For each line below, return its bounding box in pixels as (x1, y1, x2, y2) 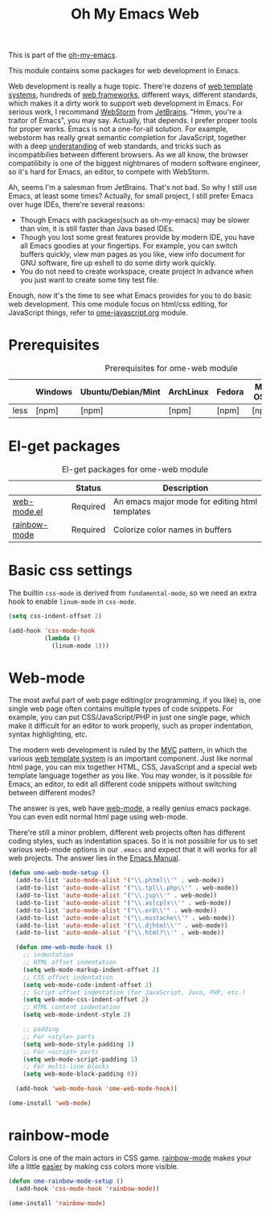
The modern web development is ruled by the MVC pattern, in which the (8, 745, 247, 755)
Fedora (216, 386, 244, 398)
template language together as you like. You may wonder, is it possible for (8, 770, 253, 781)
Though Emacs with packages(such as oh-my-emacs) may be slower (19, 215, 251, 225)
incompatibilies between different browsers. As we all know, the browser (8, 150, 249, 159)
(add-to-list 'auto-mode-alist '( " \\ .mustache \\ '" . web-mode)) (15, 914, 235, 922)
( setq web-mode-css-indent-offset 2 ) (22, 996, 149, 1004)
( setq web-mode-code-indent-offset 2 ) (22, 981, 153, 989)
